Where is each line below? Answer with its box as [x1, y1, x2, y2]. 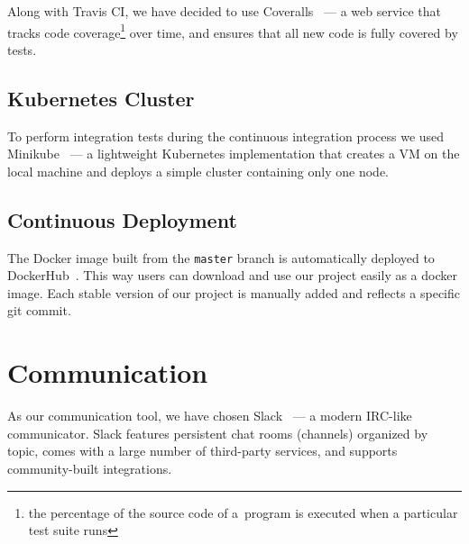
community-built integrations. [7, 458, 172, 477]
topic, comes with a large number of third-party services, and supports [7, 441, 398, 460]
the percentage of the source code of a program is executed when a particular [28, 503, 458, 521]
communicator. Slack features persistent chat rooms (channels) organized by [7, 423, 428, 442]
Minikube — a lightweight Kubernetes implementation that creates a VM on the [7, 144, 460, 163]
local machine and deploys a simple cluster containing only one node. [7, 161, 389, 180]
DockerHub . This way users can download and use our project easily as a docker [7, 266, 457, 285]
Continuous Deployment [7, 205, 237, 233]
